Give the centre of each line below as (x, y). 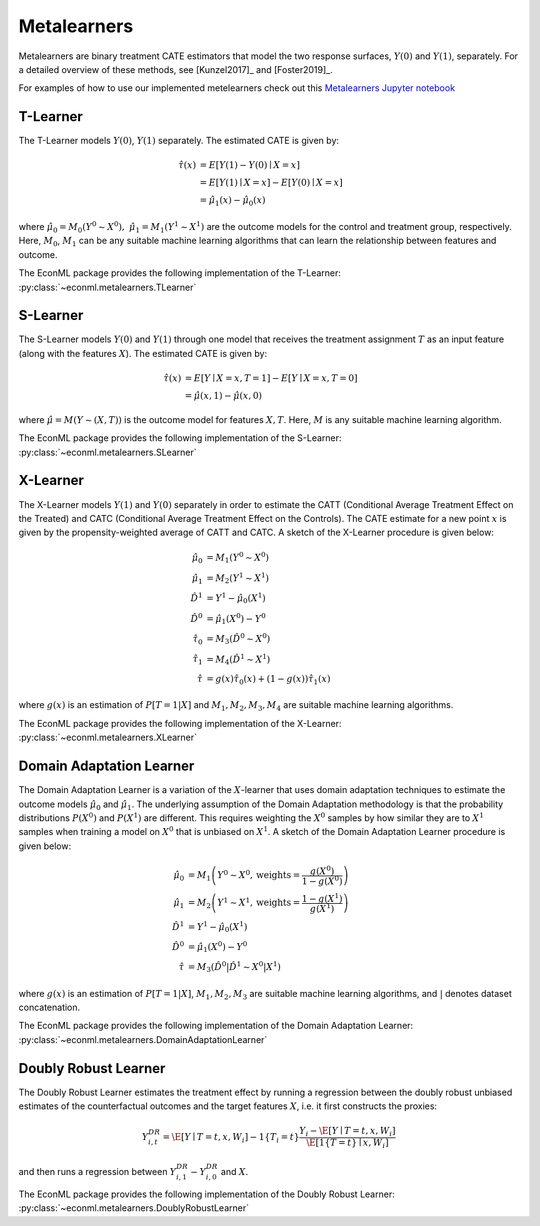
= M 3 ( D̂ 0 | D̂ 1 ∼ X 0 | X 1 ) (234, 967)
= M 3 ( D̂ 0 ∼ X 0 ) (238, 639)
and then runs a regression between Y (97, 1172)
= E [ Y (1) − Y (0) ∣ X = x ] (249, 165)
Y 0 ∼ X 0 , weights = (258, 874)
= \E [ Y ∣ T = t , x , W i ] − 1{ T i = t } (231, 1138)
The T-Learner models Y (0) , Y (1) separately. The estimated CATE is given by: (179, 141)
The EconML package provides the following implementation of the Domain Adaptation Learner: (216, 1026)
